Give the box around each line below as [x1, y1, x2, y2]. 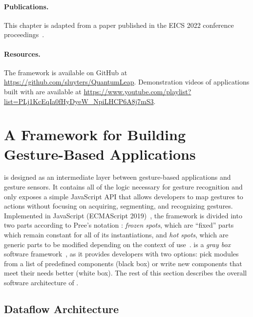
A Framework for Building [4, 125, 186, 145]
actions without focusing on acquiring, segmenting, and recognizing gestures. [4, 201, 233, 211]
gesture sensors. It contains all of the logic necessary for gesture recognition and [4, 182, 243, 192]
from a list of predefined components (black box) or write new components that [4, 258, 242, 268]
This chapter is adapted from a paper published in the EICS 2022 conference [4, 20, 234, 30]
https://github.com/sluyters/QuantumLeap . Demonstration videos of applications [4, 77, 250, 87]
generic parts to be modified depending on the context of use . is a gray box [4, 239, 231, 249]
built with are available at [4, 86, 82, 96]
